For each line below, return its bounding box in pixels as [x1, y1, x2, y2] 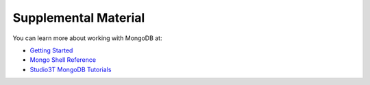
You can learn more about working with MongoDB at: [12, 34, 162, 42]
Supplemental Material [12, 10, 145, 25]
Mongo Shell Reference [29, 56, 96, 64]
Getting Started [29, 46, 73, 54]
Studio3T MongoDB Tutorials [29, 65, 112, 73]
